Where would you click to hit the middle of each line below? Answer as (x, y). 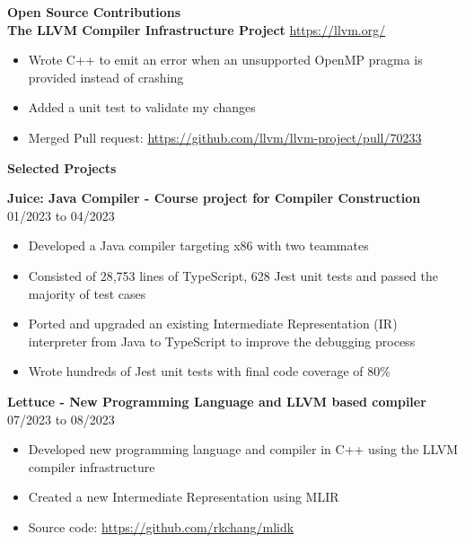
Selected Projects (62, 167)
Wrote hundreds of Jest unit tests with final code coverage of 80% (209, 371)
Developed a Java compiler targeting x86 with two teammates (198, 245)
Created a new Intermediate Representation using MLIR (184, 497)
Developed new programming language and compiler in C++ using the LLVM (243, 449)
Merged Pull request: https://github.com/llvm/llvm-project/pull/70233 (225, 137)
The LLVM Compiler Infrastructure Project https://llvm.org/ (197, 29)
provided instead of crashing (106, 77)
